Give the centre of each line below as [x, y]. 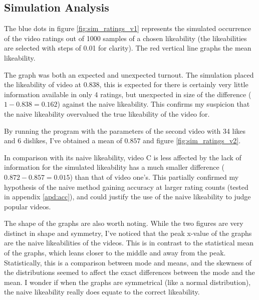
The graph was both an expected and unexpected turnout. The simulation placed [129, 74]
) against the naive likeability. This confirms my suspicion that [154, 104]
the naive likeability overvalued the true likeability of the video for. [107, 113]
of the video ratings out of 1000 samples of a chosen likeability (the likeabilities [125, 38]
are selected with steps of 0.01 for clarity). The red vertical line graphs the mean [128, 48]
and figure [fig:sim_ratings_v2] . [192, 140]
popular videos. [28, 206]
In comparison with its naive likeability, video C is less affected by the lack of [123, 157]
